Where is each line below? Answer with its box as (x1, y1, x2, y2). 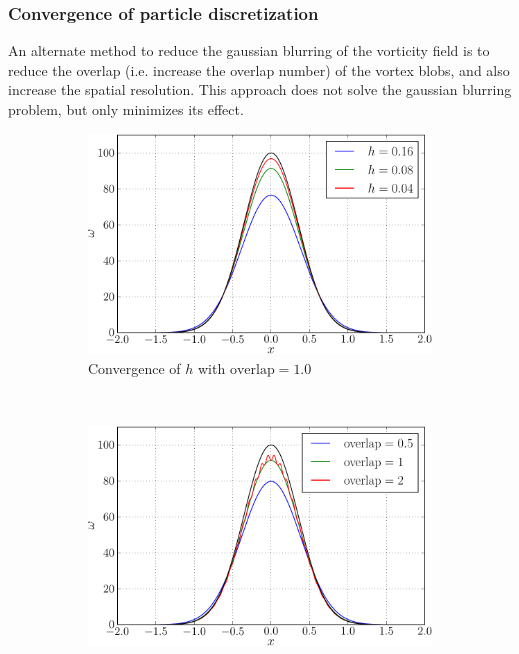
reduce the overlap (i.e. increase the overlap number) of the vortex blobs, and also (8, 59, 510, 80)
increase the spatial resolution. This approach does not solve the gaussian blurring (8, 79, 512, 100)
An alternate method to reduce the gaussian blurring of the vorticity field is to (8, 40, 490, 61)
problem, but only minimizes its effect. (8, 99, 244, 119)
